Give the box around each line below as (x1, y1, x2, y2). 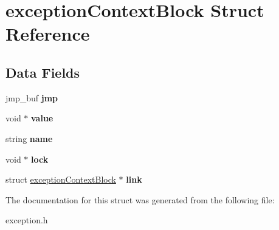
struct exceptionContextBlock (5, 173, 116, 186)
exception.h (5, 214, 48, 226)
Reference (5, 21, 90, 46)
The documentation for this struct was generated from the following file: (5, 193, 275, 206)
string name (5, 132, 53, 144)
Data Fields (5, 63, 80, 81)
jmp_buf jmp (5, 91, 58, 104)
